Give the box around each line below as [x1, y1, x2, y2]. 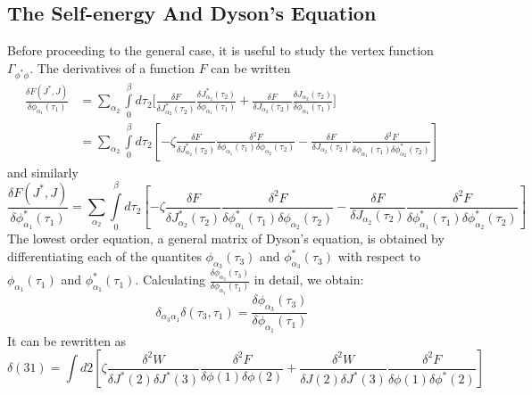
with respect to [337, 247, 420, 266]
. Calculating [135, 270, 205, 289]
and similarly [7, 162, 79, 181]
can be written [211, 58, 291, 77]
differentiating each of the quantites [7, 247, 202, 266]
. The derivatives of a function [29, 58, 195, 77]
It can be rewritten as [7, 331, 127, 350]
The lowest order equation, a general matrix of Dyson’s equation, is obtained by [7, 229, 445, 248]
